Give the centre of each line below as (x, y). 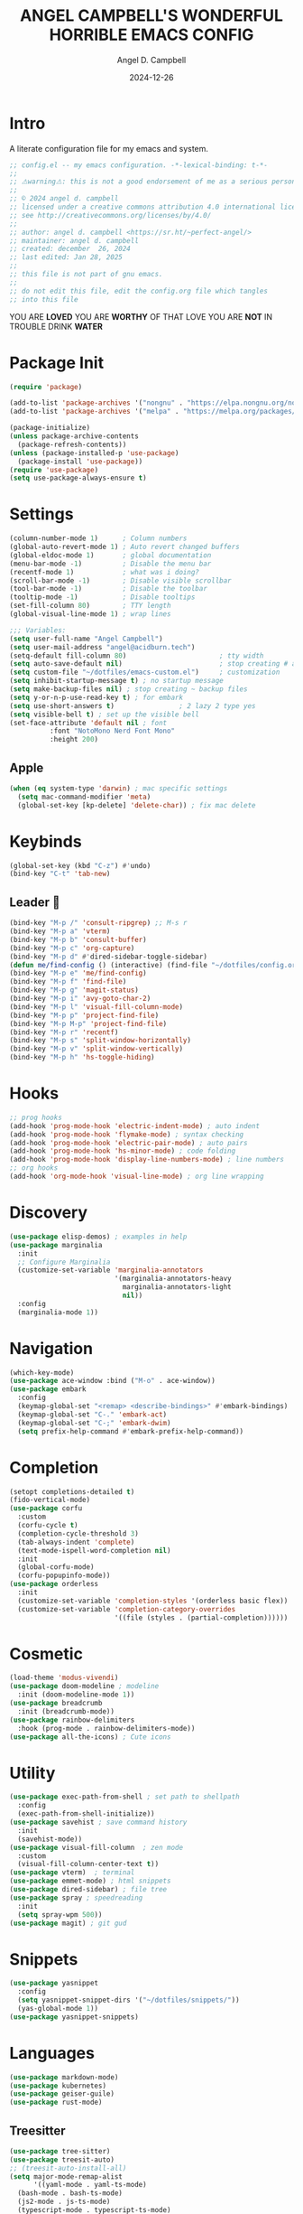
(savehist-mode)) (50, 1839)
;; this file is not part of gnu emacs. (87, 275)
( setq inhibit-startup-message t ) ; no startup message (116, 681)
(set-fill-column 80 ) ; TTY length (90, 606)
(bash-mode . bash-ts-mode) (70, 2193)
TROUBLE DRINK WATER (56, 326)
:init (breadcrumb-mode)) (66, 1711)
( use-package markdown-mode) (64, 2077)
